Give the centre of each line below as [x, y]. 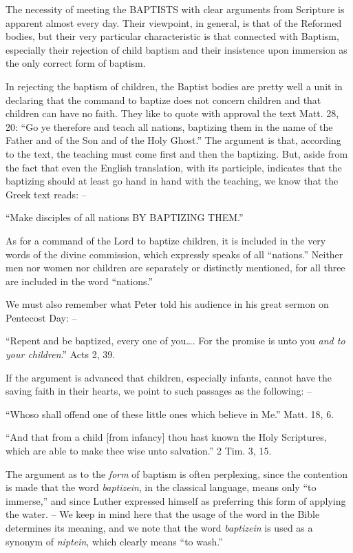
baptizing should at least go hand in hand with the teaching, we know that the [172, 181]
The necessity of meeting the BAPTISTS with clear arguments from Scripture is [175, 9]
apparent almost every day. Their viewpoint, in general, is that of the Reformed [174, 22]
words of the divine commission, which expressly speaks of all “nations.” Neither [174, 254]
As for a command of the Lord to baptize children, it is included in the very [166, 240]
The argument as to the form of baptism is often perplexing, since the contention [177, 473]
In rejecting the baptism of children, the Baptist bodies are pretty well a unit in [174, 86]
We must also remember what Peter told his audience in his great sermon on [167, 304]
